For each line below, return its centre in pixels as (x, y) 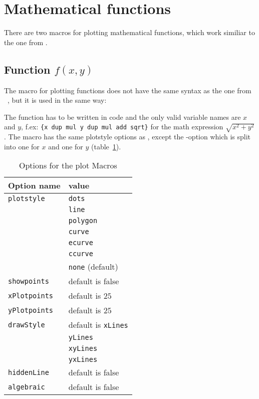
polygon (83, 221)
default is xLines (98, 325)
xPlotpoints (31, 295)
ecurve (81, 243)
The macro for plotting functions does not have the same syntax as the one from (128, 90)
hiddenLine (29, 372)
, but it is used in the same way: (57, 100)
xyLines (83, 349)
